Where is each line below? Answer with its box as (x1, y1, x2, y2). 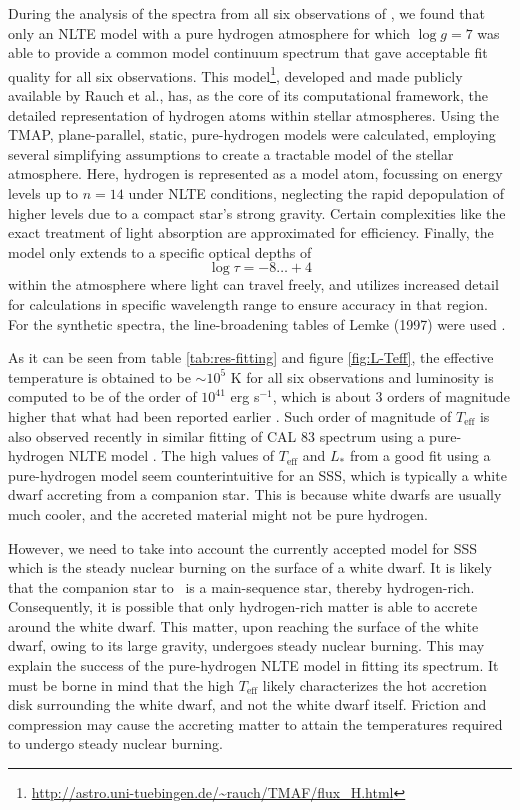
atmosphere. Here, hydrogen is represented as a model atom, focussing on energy (8, 163, 503, 184)
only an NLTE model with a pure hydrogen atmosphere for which (8, 22, 410, 43)
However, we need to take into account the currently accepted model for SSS (8, 537, 478, 558)
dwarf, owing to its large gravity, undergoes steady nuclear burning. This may (8, 635, 485, 656)
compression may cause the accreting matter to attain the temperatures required (8, 713, 503, 734)
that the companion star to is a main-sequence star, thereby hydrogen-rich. (8, 576, 475, 597)
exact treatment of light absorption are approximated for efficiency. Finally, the (8, 222, 494, 243)
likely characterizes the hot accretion (262, 674, 487, 695)
